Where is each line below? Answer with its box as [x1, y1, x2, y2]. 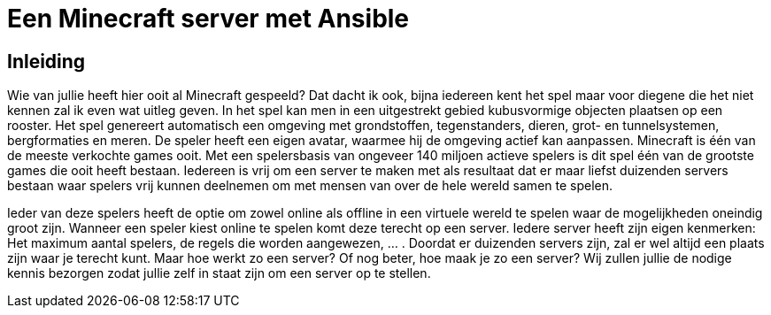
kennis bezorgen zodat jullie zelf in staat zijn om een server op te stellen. [7, 265, 431, 281]
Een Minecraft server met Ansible [7, 4, 410, 34]
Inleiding [7, 50, 86, 73]
